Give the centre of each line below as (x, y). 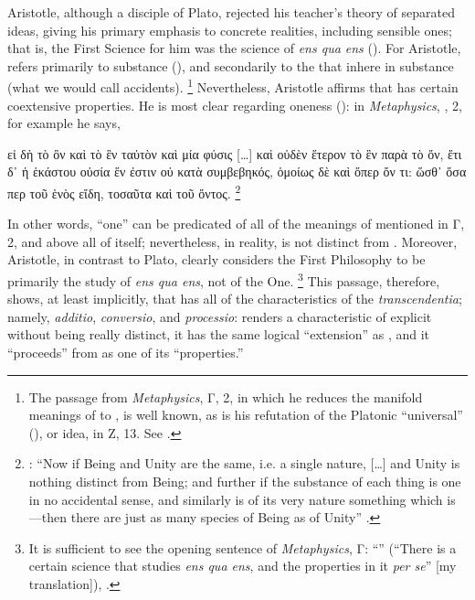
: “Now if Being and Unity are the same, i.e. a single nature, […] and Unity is (244, 463)
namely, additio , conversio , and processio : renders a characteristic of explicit (220, 316)
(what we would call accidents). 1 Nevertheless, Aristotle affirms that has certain (233, 86)
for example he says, (64, 123)
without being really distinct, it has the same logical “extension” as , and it (219, 334)
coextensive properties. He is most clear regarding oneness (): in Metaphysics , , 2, (235, 105)
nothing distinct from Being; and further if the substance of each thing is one (245, 482)
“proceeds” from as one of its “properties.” (126, 353)
